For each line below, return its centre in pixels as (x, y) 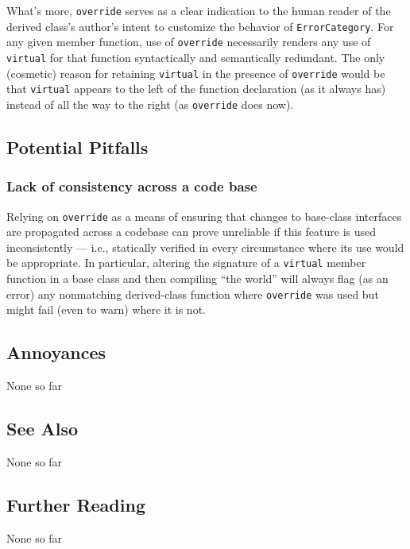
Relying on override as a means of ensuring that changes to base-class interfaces (204, 216)
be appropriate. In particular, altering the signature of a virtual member (186, 263)
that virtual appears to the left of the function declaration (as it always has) (196, 89)
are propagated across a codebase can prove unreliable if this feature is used (191, 232)
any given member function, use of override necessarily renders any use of (189, 42)
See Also (43, 429)
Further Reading (76, 504)
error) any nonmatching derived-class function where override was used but (193, 294)
